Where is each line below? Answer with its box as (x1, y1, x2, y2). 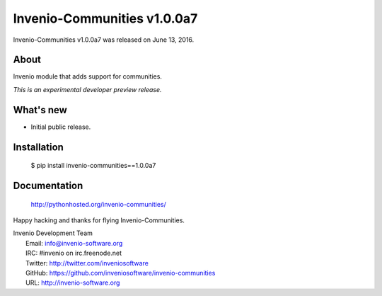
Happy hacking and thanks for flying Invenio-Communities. (13, 216, 185, 224)
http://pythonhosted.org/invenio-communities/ (30, 200, 166, 208)
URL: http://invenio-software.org (25, 278, 120, 287)
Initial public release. (30, 123, 91, 131)
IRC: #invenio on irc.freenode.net (25, 249, 122, 258)
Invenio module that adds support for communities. (13, 72, 163, 81)
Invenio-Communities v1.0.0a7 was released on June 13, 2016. (13, 35, 195, 44)
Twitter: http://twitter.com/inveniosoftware (25, 258, 149, 267)
